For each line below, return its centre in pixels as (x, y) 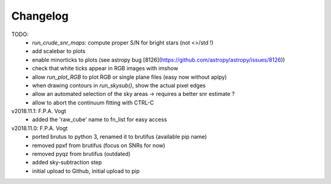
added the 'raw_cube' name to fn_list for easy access (100, 120)
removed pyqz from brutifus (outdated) (82, 154)
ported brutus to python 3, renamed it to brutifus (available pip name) (120, 137)
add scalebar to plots (59, 51)
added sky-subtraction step (67, 163)
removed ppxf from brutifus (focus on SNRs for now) (99, 145)
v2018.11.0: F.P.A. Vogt (40, 128)
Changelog (40, 16)
